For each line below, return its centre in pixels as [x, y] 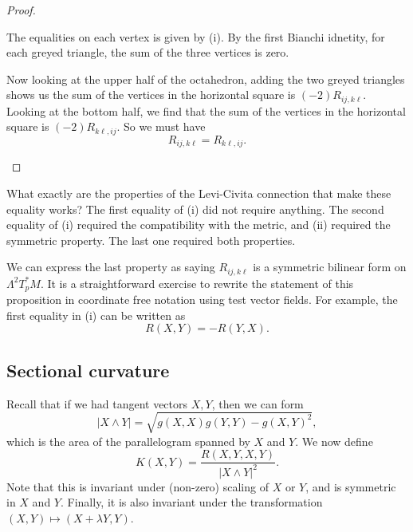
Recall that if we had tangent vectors [97, 403]
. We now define [334, 441]
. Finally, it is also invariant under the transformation [191, 502]
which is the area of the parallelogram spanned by [128, 441]
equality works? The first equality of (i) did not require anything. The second [195, 209]
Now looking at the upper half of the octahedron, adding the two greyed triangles [206, 79]
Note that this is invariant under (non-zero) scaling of [138, 486]
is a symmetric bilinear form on [330, 267]
